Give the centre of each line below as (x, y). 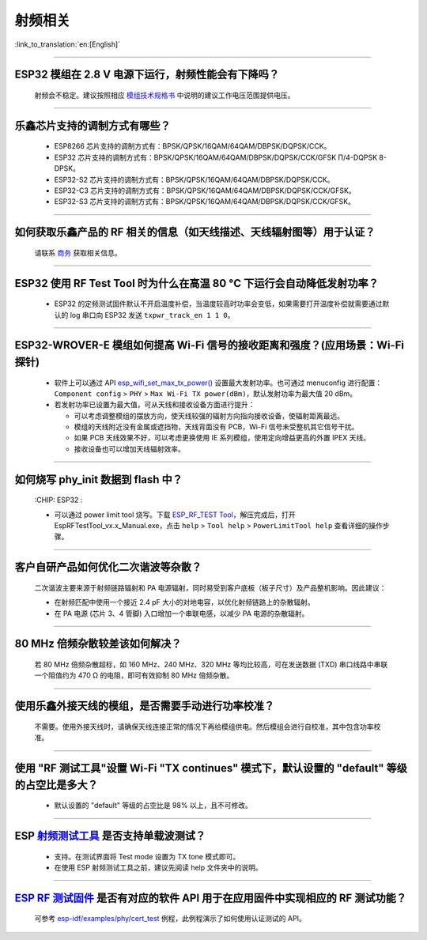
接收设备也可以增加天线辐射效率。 (129, 449)
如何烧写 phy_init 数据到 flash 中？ (99, 479)
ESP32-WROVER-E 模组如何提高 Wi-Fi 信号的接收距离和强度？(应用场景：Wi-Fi (210, 345)
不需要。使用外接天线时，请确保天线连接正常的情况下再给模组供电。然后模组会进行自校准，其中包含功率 (204, 727)
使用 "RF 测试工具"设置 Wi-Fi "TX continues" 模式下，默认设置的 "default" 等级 (211, 768)
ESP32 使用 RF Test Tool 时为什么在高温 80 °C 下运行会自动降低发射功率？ (196, 283)
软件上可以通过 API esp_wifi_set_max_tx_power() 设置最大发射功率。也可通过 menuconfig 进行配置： (218, 383)
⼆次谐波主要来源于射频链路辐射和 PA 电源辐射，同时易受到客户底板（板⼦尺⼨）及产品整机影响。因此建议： (210, 587)
